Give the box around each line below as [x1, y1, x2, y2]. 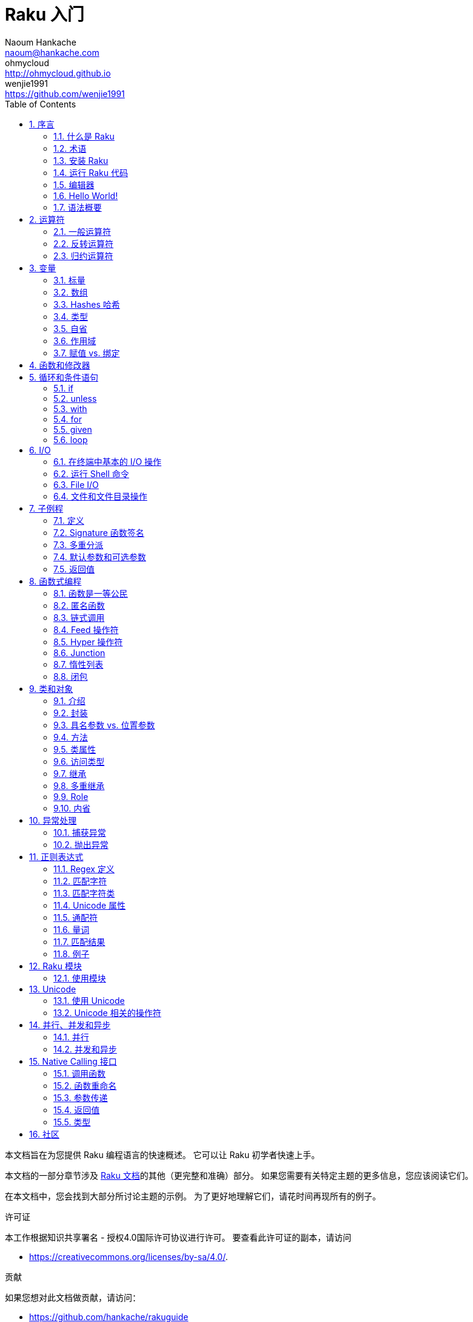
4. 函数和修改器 [29, 359, 90, 370]
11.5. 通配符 [53, 912, 98, 923]
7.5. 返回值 [53, 563, 95, 574]
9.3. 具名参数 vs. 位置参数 [53, 719, 155, 730]
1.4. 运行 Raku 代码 [53, 167, 128, 178]
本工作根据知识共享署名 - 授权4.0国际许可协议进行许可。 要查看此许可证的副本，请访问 [5, 1232, 352, 1242]
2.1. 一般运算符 [53, 226, 112, 237]
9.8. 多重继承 [53, 780, 105, 791]
